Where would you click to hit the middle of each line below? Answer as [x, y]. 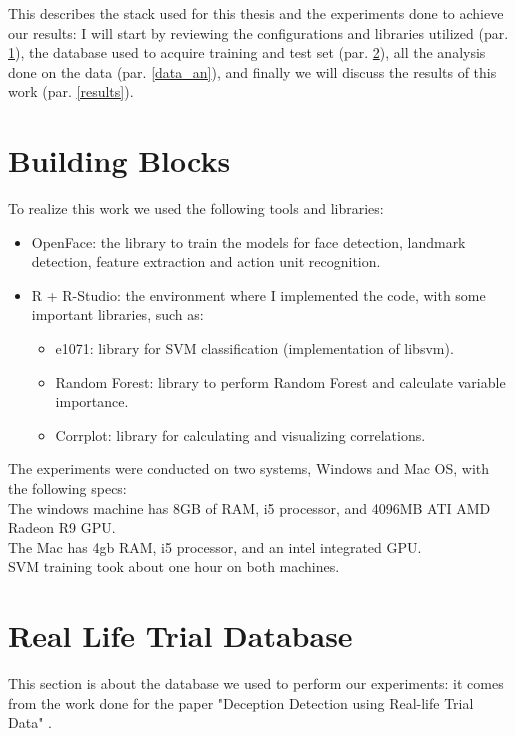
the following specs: [67, 488]
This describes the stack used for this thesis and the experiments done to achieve [256, 13]
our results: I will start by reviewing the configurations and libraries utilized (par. [258, 32]
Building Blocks [119, 160]
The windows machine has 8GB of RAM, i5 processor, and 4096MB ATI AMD [249, 507]
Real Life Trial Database [180, 635]
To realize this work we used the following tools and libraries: [196, 208]
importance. [92, 401]
